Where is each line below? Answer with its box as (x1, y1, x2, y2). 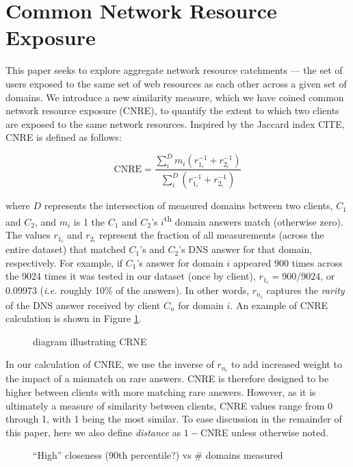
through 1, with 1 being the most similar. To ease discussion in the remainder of (5, 412, 342, 426)
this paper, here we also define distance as (5, 425, 181, 439)
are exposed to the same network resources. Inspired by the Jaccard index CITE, (5, 116, 345, 131)
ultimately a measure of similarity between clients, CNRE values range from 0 (5, 398, 332, 412)
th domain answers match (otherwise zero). (164, 212, 343, 228)
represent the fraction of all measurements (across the (99, 228, 324, 242)
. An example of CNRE (230, 297, 328, 312)
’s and (140, 242, 165, 256)
